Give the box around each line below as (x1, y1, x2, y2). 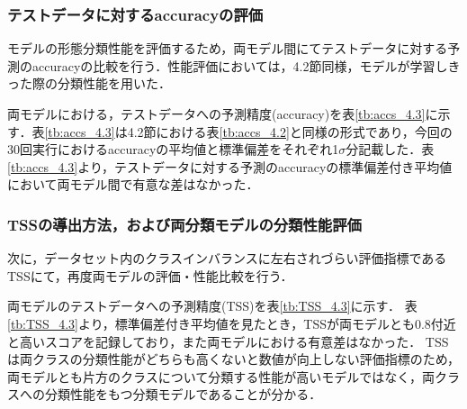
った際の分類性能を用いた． (7, 74, 171, 93)
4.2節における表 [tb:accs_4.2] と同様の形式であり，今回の (127, 122, 453, 141)
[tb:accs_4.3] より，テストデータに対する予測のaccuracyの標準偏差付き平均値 (7, 157, 453, 176)
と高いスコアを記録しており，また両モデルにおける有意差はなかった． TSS (7, 332, 449, 350)
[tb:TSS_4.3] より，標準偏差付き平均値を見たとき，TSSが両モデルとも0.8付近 (7, 314, 456, 332)
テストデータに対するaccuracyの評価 (7, 3, 264, 25)
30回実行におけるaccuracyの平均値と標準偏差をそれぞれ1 (7, 140, 339, 159)
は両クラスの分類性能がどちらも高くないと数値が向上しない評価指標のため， (7, 350, 461, 368)
